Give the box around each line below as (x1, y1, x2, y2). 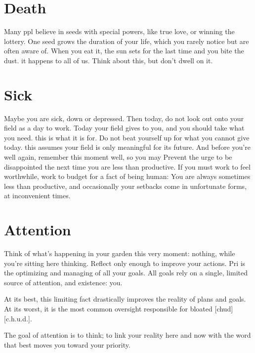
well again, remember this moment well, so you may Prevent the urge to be (4, 152, 232, 162)
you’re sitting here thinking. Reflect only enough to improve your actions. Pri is (4, 258, 246, 268)
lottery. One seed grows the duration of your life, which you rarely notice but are (4, 36, 249, 46)
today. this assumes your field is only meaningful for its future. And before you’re (4, 142, 251, 152)
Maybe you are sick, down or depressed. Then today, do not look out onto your (4, 113, 244, 123)
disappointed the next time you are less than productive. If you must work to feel (4, 161, 251, 172)
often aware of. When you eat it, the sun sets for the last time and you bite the (4, 45, 244, 56)
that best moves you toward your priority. (4, 339, 130, 350)
